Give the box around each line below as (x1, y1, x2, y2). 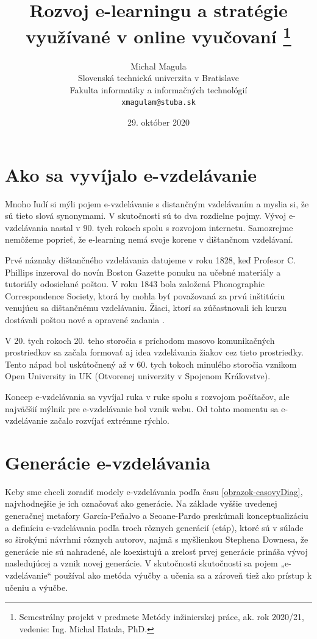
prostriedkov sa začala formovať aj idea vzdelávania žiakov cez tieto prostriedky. (5, 346, 304, 359)
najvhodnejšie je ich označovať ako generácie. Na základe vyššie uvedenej (5, 497, 277, 510)
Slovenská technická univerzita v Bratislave (77, 71, 240, 84)
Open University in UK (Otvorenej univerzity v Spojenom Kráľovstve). (5, 369, 271, 382)
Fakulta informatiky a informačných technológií (69, 83, 248, 96)
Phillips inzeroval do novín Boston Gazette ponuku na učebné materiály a (5, 265, 281, 278)
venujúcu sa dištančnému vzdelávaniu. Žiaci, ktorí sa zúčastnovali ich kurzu (5, 301, 287, 314)
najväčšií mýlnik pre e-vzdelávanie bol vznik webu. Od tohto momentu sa (5, 402, 279, 415)
